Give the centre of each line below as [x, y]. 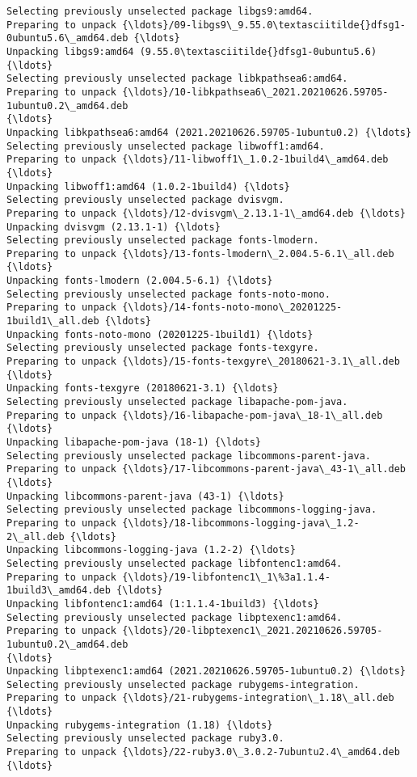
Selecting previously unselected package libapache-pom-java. [177, 402]
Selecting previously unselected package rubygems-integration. [183, 684]
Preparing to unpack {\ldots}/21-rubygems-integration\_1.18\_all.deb [200, 698]
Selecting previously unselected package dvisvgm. [145, 200]
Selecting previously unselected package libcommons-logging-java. [192, 510]
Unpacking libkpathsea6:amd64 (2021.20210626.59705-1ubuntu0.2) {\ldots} [209, 132]
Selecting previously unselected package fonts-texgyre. [163, 348]
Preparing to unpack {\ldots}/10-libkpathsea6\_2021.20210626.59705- [198, 92]
